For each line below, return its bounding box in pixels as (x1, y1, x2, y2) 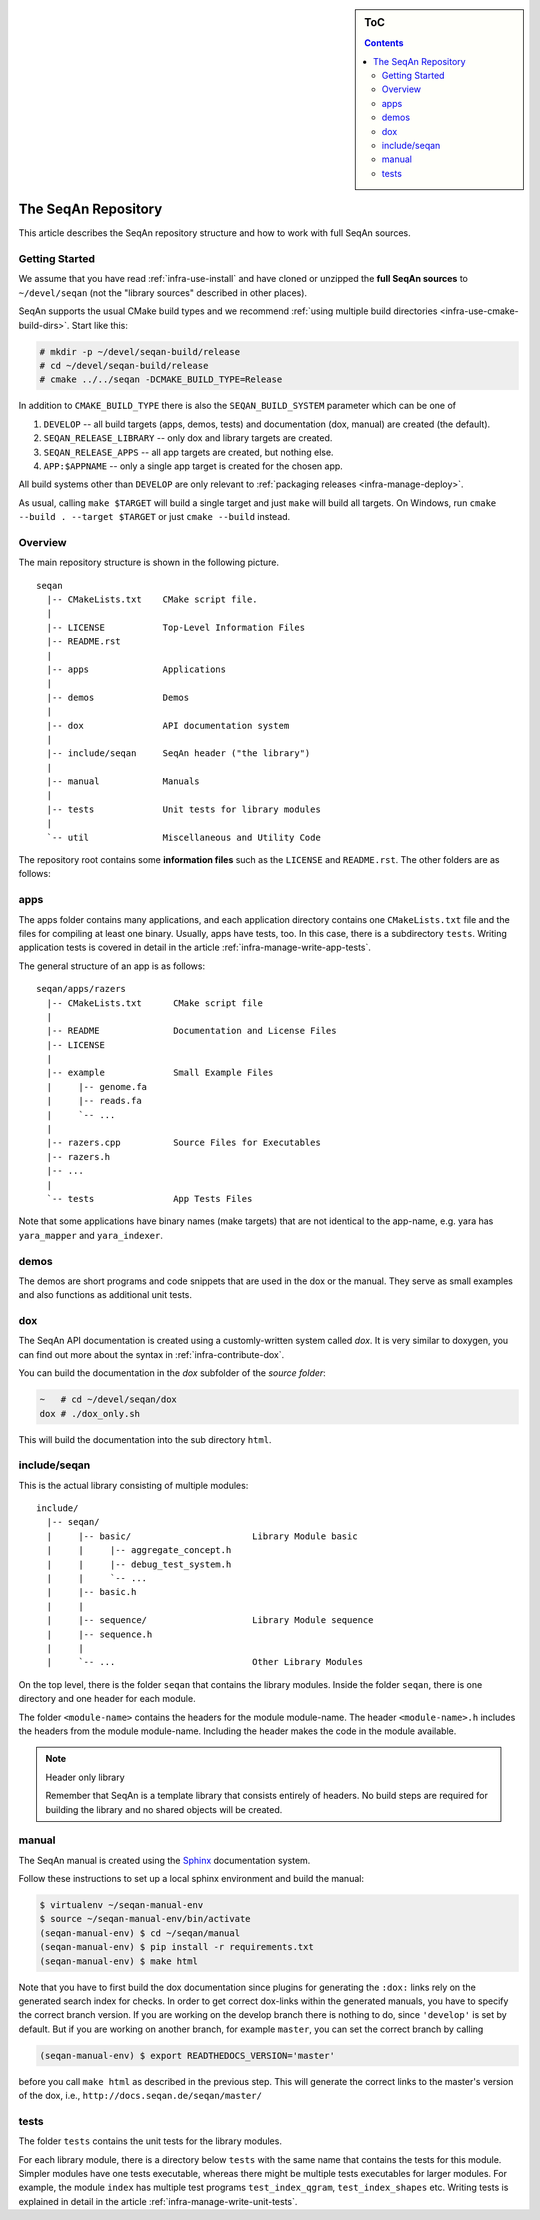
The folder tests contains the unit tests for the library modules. (18, 2135, 282, 2147)
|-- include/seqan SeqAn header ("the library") (46, 748, 311, 759)
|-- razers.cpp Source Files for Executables (46, 1137, 322, 1149)
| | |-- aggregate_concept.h (46, 1545, 232, 1556)
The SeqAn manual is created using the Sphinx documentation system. (18, 1854, 311, 1866)
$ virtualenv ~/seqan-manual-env (39, 1900, 204, 1911)
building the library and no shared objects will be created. (45, 1803, 283, 1815)
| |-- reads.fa (46, 1095, 142, 1107)
